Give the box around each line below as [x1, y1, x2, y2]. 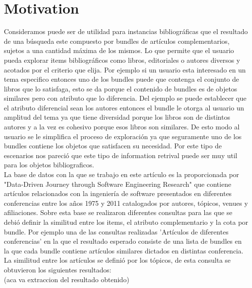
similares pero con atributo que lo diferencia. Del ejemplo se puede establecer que [4, 93, 247, 103]
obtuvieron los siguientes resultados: [4, 264, 111, 274]
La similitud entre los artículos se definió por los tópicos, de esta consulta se [4, 255, 231, 265]
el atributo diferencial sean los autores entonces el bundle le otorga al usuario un [4, 102, 244, 112]
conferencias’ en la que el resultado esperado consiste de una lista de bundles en [4, 236, 242, 246]
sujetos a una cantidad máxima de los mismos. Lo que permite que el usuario [4, 45, 234, 55]
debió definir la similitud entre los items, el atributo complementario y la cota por [4, 217, 249, 227]
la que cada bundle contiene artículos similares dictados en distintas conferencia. [4, 245, 244, 255]
